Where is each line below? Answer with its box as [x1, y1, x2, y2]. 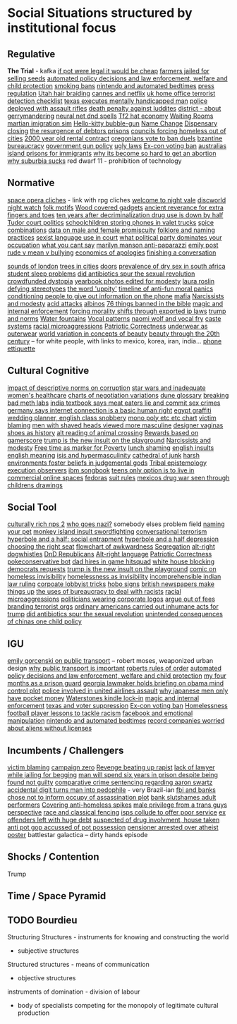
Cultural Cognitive [7, 365, 90, 377]
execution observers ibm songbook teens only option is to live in [7, 465, 195, 474]
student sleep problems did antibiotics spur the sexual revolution [7, 269, 195, 278]
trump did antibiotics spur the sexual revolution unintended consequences [7, 610, 224, 618]
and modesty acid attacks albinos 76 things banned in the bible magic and [7, 299, 224, 307]
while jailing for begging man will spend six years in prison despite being [7, 771, 219, 779]
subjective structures [17, 946, 80, 955]
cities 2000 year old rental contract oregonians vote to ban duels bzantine [7, 134, 223, 142]
